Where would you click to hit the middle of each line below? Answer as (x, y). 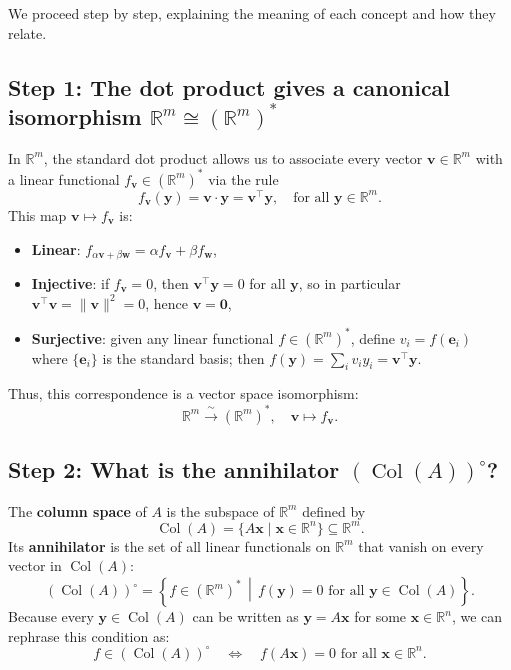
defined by (334, 510)
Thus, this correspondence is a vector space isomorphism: (183, 393)
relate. (27, 32)
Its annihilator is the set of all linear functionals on (169, 545)
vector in (35, 565)
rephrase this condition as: (89, 635)
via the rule (243, 178)
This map (37, 214)
